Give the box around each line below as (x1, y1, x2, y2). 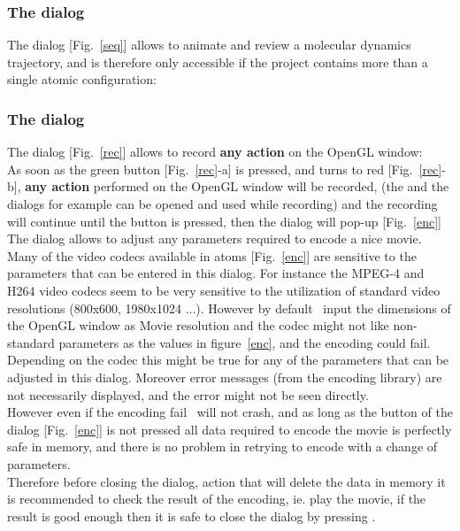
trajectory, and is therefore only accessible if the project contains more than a (7, 52, 428, 71)
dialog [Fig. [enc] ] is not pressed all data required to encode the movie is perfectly (7, 419, 452, 438)
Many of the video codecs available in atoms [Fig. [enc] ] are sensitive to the (7, 246, 417, 265)
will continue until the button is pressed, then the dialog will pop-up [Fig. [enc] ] (7, 212, 441, 230)
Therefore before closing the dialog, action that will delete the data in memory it (7, 472, 446, 490)
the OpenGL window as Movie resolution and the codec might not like (7, 316, 389, 335)
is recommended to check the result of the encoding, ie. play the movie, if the (7, 489, 426, 508)
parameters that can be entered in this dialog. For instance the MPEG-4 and (7, 264, 425, 282)
